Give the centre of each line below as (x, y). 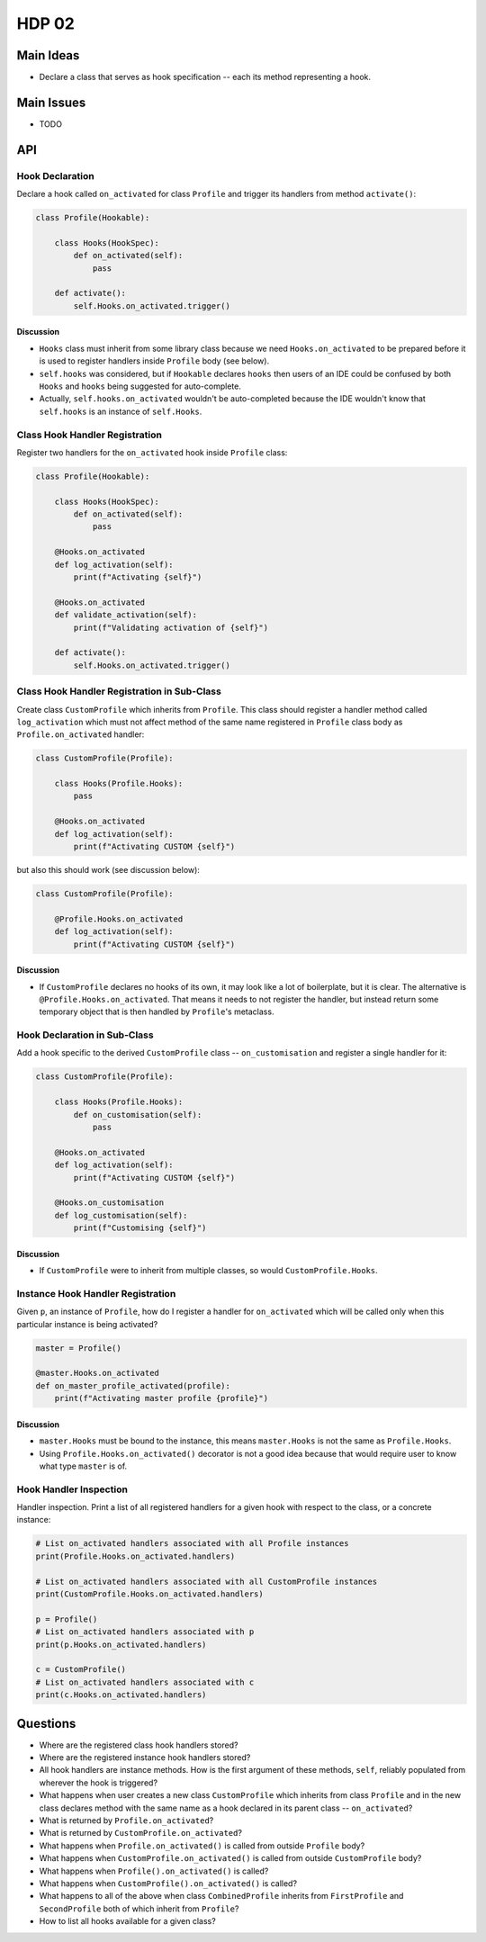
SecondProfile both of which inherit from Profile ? (139, 1909)
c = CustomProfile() (81, 1670)
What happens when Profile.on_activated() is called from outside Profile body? (202, 1846)
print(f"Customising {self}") (140, 1228)
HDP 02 (46, 23)
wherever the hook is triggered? (98, 1783)
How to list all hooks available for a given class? (127, 1921)
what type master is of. (83, 1466)
